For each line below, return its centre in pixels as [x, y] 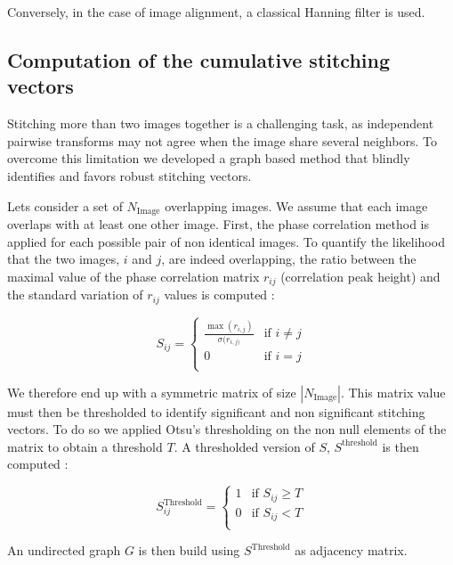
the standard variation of [75, 295]
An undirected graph [64, 550]
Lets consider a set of [65, 205]
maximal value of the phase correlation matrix [133, 276]
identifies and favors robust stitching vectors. [129, 175]
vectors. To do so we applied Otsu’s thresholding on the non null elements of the [227, 429]
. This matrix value [393, 392]
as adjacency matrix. [351, 550]
